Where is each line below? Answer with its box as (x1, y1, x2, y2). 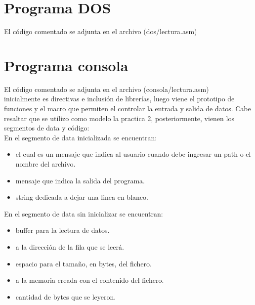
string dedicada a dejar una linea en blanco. (15, 192, 148, 202)
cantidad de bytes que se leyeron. (15, 291, 116, 302)
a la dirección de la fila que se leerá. (15, 241, 124, 252)
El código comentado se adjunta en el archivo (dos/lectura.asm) (4, 26, 197, 37)
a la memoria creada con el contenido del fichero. (15, 275, 164, 285)
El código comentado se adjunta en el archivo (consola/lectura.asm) (4, 84, 209, 94)
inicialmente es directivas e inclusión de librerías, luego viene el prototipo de (4, 93, 235, 104)
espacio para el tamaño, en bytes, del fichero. (15, 258, 152, 268)
